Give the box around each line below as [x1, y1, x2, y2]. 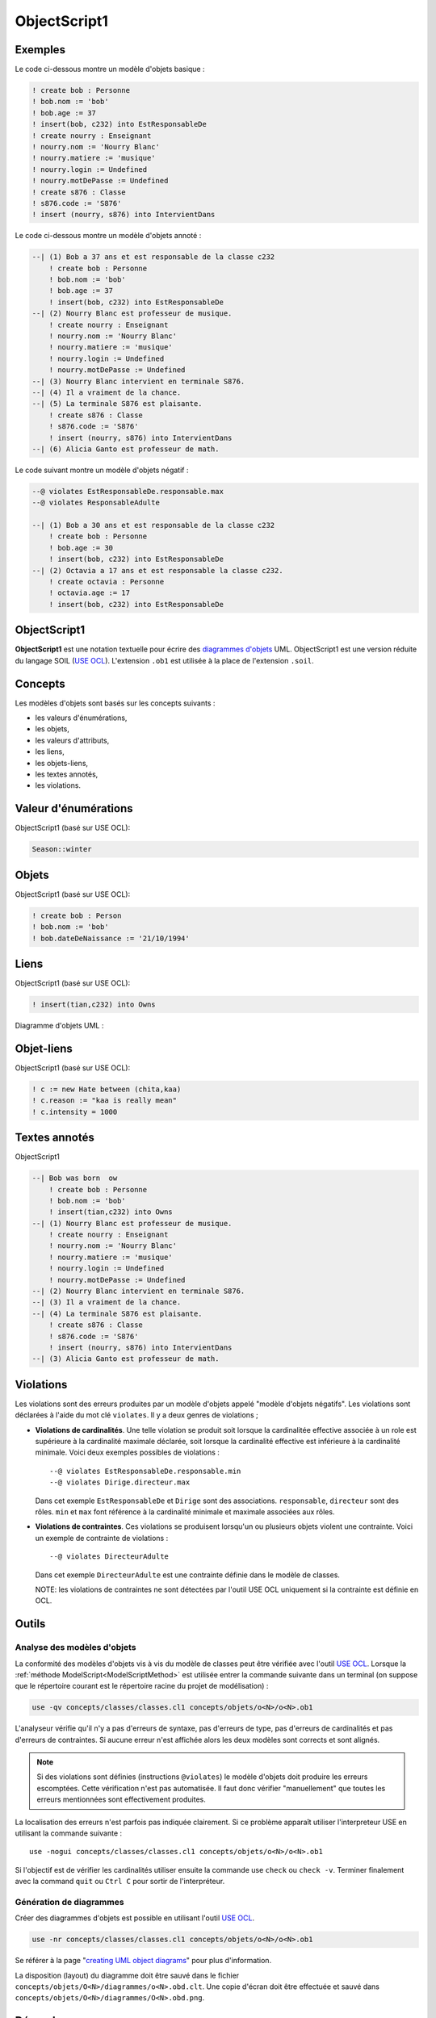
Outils [15, 1617, 46, 1631]
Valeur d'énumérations [15, 802, 133, 815]
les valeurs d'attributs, [35, 735, 110, 745]
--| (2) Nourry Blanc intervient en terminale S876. [31, 1287, 245, 1296]
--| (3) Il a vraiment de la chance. [31, 1298, 182, 1307]
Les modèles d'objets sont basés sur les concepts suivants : [15, 698, 216, 708]
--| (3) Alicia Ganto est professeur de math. [31, 1354, 220, 1363]
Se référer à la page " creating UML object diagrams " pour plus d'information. [15, 1956, 272, 1966]
